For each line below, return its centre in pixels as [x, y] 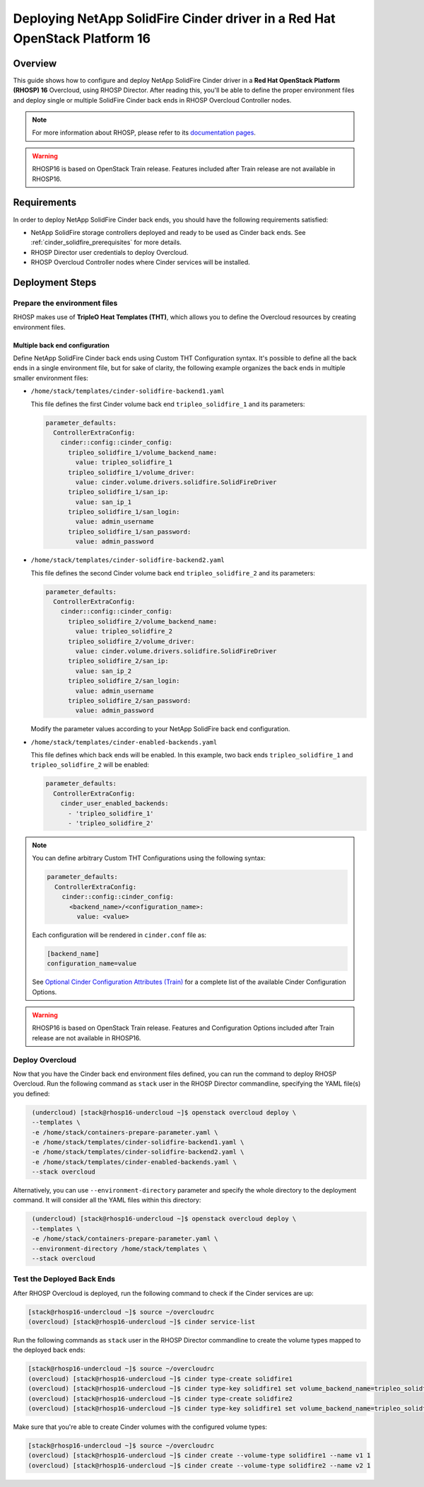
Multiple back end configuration [61, 345]
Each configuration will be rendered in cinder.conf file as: [119, 935]
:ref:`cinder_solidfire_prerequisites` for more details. [106, 242]
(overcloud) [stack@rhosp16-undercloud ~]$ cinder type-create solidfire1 [160, 1379]
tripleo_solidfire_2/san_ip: [118, 661]
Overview [35, 63]
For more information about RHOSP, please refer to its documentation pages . [144, 133]
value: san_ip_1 [104, 502]
